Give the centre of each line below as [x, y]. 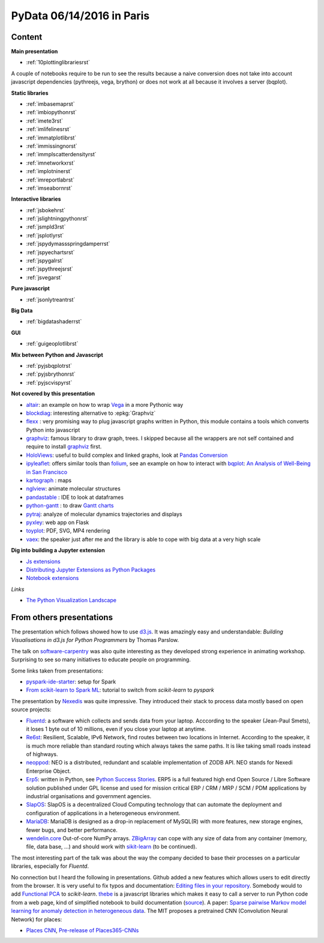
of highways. [42, 754]
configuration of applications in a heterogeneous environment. [103, 813]
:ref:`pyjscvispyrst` [49, 382]
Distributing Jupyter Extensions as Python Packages [91, 569]
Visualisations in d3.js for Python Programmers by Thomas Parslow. [95, 640]
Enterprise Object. [49, 771]
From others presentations [62, 617]
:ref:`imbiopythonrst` [52, 112]
